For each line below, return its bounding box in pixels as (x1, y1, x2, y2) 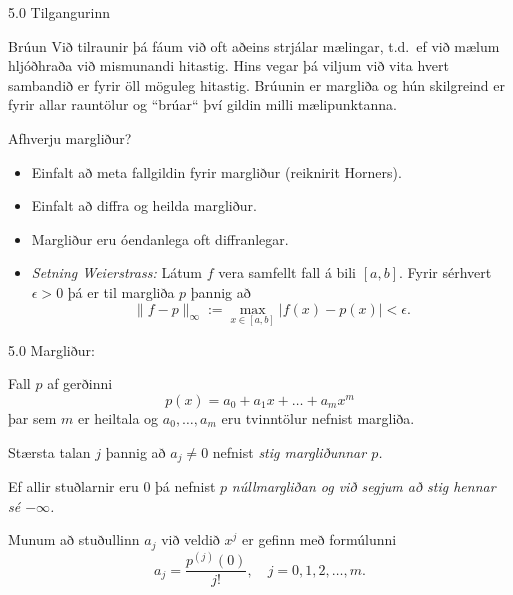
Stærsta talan (8, 441, 91, 462)
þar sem (8, 407, 57, 428)
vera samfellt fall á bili (218, 262, 357, 283)
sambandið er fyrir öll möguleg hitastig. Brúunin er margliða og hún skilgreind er (8, 74, 506, 95)
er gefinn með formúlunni (242, 529, 397, 550)
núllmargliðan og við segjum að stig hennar (231, 475, 496, 496)
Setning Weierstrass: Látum (31, 262, 203, 283)
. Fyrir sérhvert (399, 262, 492, 283)
